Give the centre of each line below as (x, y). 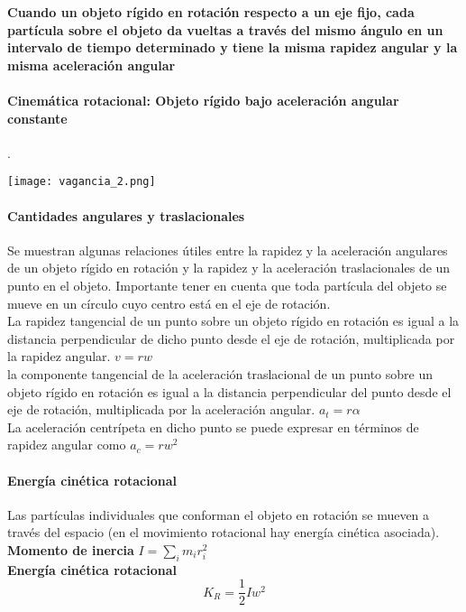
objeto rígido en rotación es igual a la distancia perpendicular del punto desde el (229, 391)
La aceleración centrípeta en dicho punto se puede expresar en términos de (213, 427)
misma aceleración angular (91, 65)
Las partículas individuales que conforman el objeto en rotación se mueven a (219, 514)
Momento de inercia (71, 549)
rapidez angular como (67, 445)
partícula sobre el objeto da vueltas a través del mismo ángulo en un (225, 29)
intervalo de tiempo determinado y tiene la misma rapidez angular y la (233, 47)
